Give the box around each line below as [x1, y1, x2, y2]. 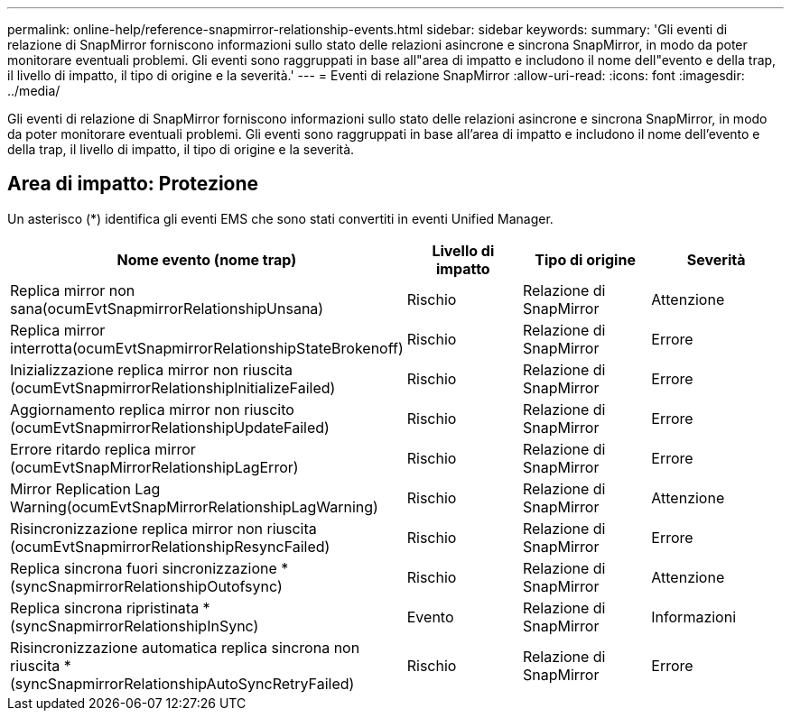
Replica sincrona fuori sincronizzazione [10, 558, 277, 577]
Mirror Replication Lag [10, 479, 161, 498]
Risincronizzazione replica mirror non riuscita [10, 519, 317, 538]
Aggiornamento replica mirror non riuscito [10, 400, 294, 419]
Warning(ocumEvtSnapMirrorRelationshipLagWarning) [10, 497, 378, 516]
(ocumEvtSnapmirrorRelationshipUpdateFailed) [10, 418, 330, 437]
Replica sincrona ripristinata [10, 598, 200, 617]
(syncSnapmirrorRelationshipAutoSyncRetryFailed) [10, 674, 355, 693]
